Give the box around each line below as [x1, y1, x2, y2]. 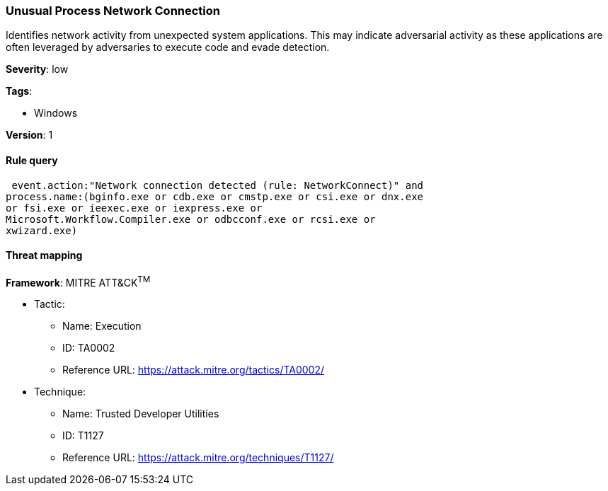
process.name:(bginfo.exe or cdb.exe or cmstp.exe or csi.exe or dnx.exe [6, 190, 424, 202]
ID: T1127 [62, 429, 104, 442]
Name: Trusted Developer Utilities [62, 408, 219, 420]
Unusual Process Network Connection [6, 4, 221, 18]
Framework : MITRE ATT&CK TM [6, 274, 151, 289]
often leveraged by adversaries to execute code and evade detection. [6, 41, 330, 54]
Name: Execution [62, 320, 142, 333]
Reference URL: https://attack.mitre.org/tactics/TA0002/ [62, 364, 325, 376]
